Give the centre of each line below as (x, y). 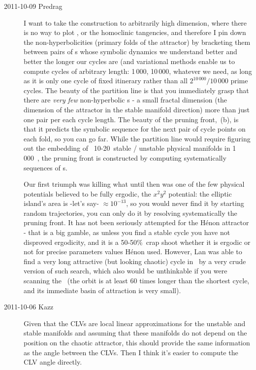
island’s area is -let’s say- (61, 203)
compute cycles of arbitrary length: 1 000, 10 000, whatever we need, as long (138, 71)
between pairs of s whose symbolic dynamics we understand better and (130, 51)
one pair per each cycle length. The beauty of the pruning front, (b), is (131, 119)
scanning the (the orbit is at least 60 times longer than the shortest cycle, (137, 281)
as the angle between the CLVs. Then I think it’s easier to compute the (131, 352)
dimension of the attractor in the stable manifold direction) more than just (137, 109)
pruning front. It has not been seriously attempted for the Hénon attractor (136, 222)
